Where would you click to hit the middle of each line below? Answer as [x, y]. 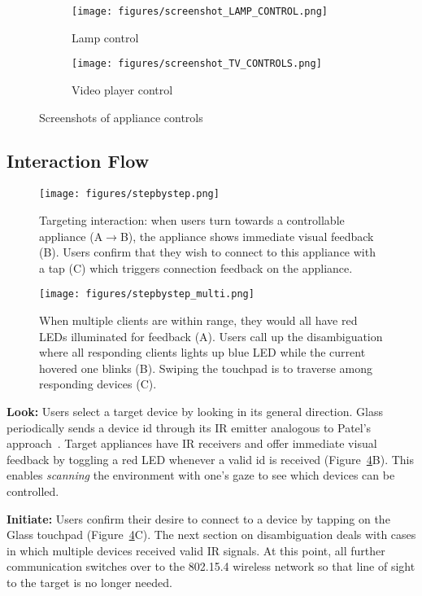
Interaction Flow [78, 161]
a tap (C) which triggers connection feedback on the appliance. [196, 267]
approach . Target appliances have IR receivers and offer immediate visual [192, 443]
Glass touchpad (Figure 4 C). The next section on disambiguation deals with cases [211, 535]
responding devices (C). [98, 384]
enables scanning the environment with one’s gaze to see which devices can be [201, 475]
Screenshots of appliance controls [121, 117]
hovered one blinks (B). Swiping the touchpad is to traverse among [206, 368]
